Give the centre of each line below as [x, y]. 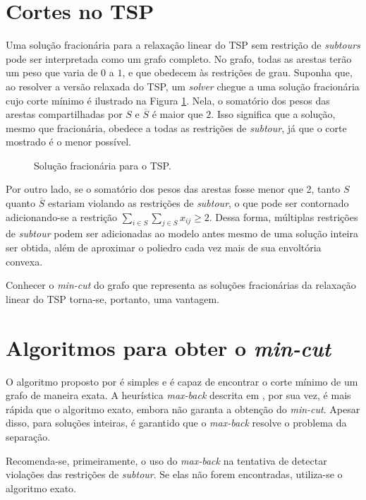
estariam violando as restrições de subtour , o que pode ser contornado [198, 203]
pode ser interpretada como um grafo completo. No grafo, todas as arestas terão [179, 58]
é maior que [177, 114]
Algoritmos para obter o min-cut [169, 347]
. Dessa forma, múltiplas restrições [283, 216]
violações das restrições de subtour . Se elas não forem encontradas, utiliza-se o [174, 474]
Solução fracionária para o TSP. [103, 165]
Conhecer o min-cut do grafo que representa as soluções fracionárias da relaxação [181, 285]
